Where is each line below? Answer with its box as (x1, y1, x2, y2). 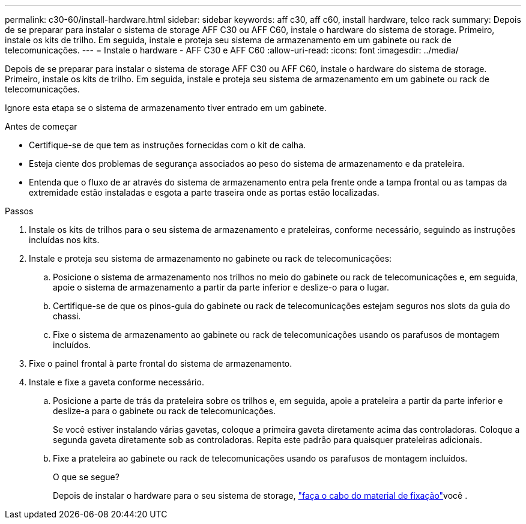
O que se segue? (53, 472, 119, 482)
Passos (5, 206, 34, 216)
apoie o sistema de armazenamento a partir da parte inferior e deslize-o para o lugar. (53, 282, 389, 292)
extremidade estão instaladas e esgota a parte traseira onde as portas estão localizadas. (29, 187, 379, 197)
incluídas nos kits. (29, 235, 100, 245)
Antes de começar (5, 121, 77, 131)
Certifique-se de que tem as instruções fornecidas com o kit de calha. (29, 140, 306, 150)
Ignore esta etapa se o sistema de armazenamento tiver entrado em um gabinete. (5, 103, 327, 113)
